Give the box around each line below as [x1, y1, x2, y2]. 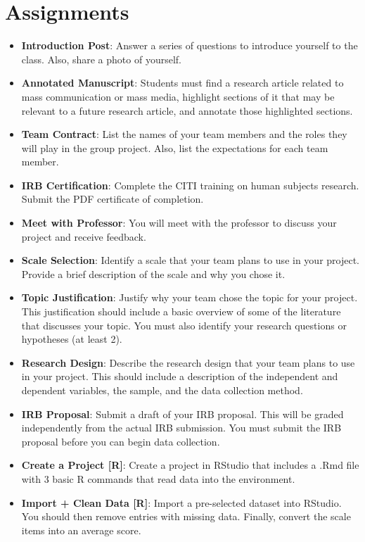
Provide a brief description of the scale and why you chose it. [21, 266, 286, 281]
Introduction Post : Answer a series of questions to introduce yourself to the [21, 38, 358, 53]
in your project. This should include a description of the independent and [21, 369, 338, 384]
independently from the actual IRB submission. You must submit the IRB [21, 420, 342, 435]
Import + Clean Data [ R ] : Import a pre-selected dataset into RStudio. [21, 495, 342, 510]
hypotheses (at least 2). [21, 332, 122, 346]
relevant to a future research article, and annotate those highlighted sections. [21, 103, 353, 118]
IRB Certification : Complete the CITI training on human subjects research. [21, 177, 359, 192]
